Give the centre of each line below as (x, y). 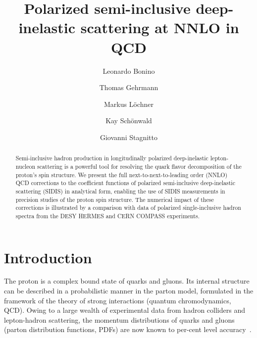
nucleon (26, 166)
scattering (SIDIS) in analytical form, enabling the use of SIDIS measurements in (120, 191)
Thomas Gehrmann (129, 87)
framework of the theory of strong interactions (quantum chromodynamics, (118, 300)
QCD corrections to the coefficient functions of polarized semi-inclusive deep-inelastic (125, 183)
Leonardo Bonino (129, 71)
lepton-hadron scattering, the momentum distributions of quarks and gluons (119, 319)
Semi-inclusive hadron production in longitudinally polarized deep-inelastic (112, 158)
